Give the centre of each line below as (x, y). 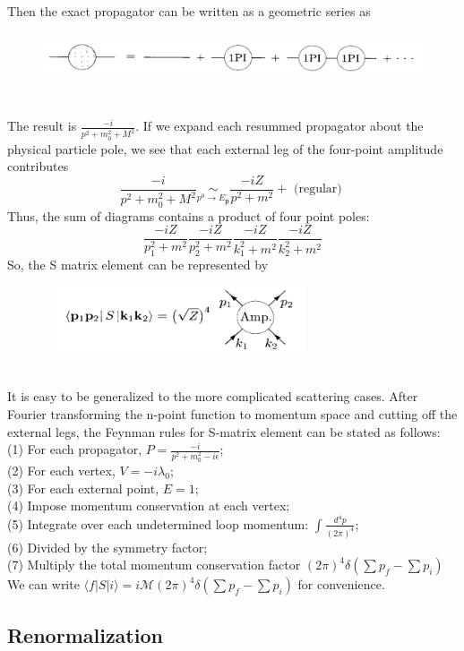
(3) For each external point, (83, 488)
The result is (42, 126)
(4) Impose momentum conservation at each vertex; (149, 505)
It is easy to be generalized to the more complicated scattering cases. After (213, 396)
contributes (38, 166)
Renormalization (85, 634)
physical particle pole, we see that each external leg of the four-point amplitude (225, 148)
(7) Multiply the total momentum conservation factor (154, 565)
